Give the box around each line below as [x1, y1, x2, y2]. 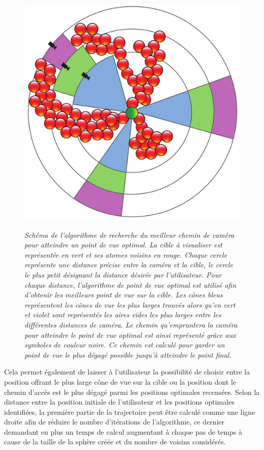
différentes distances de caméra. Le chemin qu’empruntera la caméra [24, 319, 238, 330]
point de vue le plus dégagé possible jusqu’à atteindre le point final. [24, 349, 231, 360]
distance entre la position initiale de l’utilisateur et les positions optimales [4, 396, 234, 407]
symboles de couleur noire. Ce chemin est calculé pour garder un [24, 339, 225, 350]
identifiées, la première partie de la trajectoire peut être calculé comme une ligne [4, 406, 255, 417]
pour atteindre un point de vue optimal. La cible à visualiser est [24, 239, 223, 250]
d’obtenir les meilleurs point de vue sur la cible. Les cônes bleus [24, 289, 223, 300]
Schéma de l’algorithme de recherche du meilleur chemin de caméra [24, 229, 234, 240]
